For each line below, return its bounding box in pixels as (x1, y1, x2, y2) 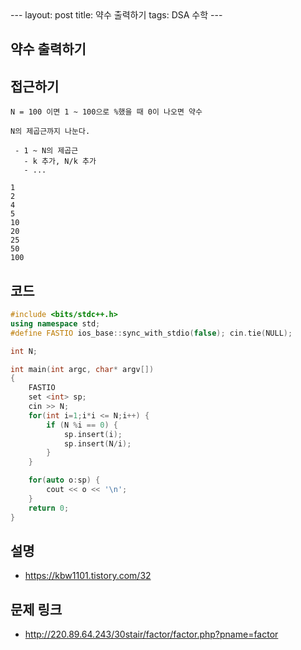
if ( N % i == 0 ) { (46, 420, 118, 430)
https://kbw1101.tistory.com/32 (24, 570, 152, 582)
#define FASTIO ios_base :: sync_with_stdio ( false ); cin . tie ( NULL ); (10, 328, 293, 338)
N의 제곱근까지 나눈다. (10, 127, 91, 137)
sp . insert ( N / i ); (63, 438, 132, 449)
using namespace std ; (10, 318, 101, 329)
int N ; (10, 346, 38, 356)
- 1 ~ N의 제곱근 (14, 146, 79, 156)
